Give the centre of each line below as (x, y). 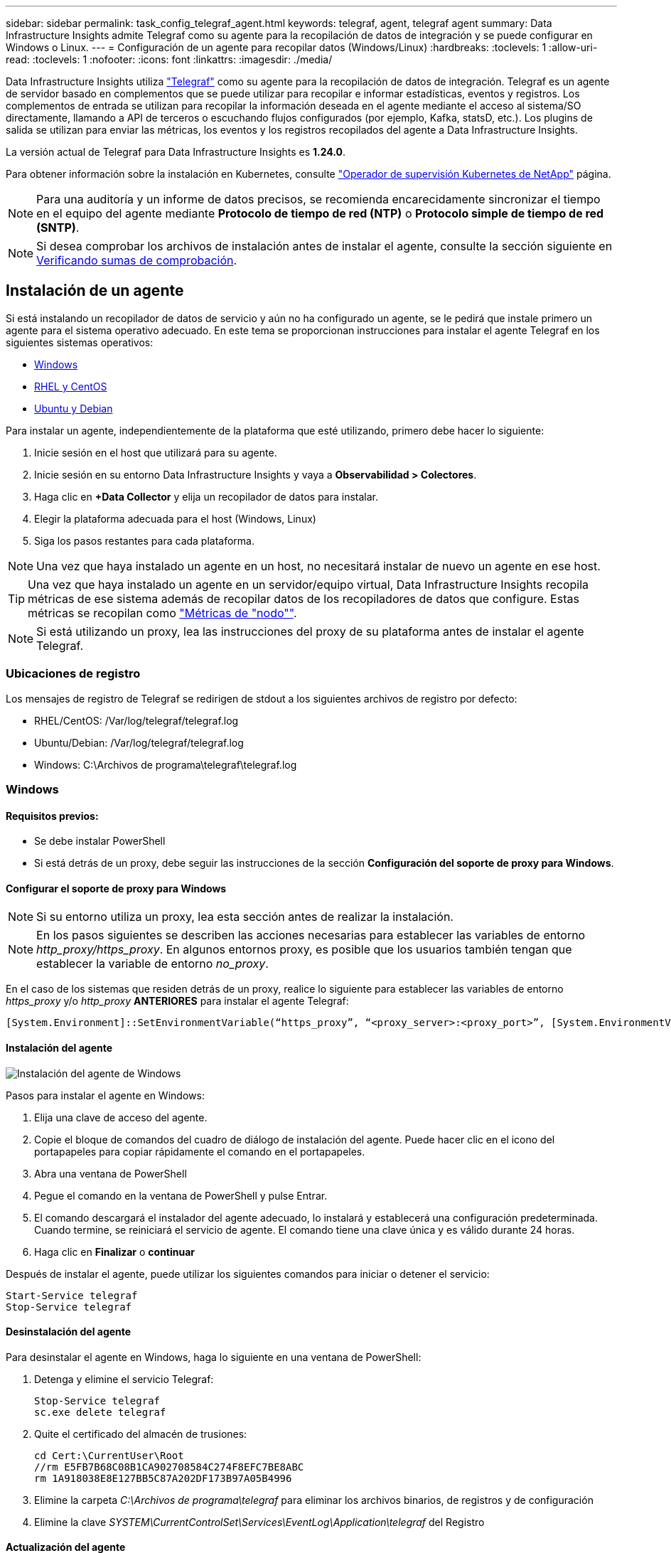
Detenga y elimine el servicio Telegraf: (124, 1379)
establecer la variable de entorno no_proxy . (152, 964)
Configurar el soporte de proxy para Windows (116, 888)
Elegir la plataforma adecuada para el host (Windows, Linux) (175, 518)
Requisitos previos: (52, 816)
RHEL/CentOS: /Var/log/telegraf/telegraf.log (136, 720)
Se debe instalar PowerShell (100, 841)
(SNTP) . (58, 228)
